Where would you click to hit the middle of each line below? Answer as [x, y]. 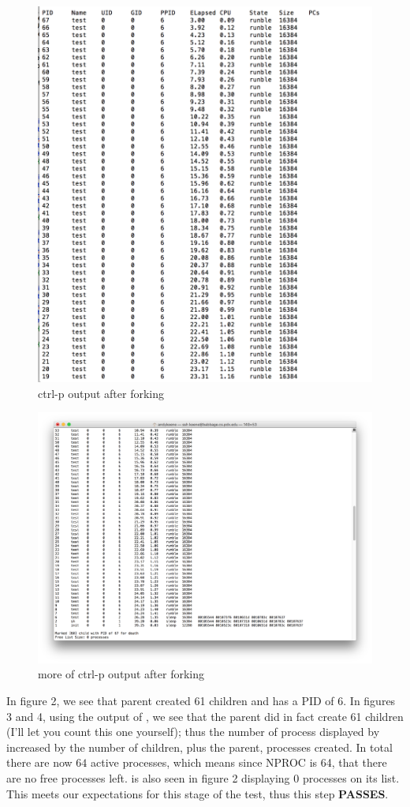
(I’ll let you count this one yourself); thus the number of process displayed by [193, 732]
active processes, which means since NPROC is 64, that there [239, 762]
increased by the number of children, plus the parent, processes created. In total [199, 747]
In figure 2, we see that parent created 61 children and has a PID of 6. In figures [201, 701]
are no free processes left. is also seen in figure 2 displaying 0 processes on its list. [203, 777]
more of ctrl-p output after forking [121, 674]
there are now [39, 762]
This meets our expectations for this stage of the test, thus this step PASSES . [198, 793]
